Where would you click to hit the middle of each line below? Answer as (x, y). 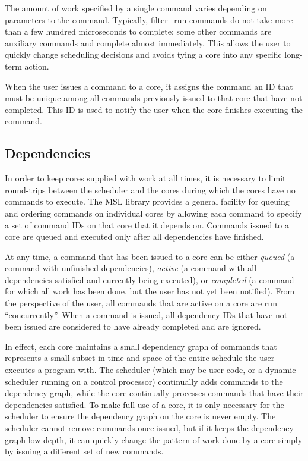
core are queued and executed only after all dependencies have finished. (134, 236)
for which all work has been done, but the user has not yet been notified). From (150, 291)
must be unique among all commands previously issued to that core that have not (154, 98)
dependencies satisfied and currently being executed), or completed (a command (150, 279)
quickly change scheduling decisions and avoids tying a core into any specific (143, 54)
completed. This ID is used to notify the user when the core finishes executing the (154, 109)
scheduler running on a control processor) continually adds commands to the (144, 381)
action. (37, 66)
